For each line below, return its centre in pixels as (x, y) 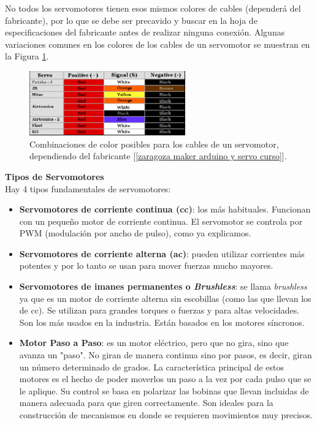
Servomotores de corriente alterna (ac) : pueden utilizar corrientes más (162, 253)
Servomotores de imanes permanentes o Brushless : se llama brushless (163, 286)
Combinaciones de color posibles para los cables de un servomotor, (154, 144)
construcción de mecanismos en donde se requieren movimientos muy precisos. (166, 415)
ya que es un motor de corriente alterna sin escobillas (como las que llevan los (165, 298)
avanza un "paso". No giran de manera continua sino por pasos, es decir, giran (166, 355)
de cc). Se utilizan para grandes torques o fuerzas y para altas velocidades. (159, 310)
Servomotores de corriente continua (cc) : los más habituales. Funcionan (165, 209)
